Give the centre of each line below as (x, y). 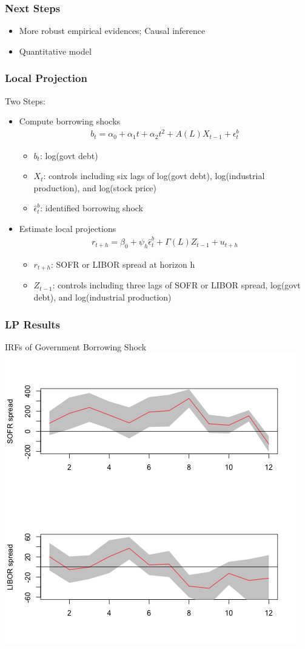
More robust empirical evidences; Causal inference (112, 31)
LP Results (33, 324)
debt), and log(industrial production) (102, 297)
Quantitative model (55, 51)
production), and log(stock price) (95, 187)
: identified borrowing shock (92, 208)
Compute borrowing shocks (70, 121)
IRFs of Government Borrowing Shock (76, 346)
